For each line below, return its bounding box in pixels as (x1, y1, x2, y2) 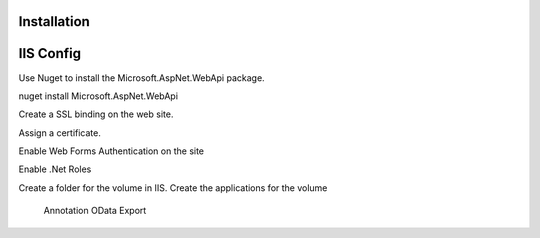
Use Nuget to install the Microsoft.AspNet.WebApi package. (18, 71, 265, 84)
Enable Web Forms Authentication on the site (18, 145, 205, 157)
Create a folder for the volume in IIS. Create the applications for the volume (18, 181, 328, 194)
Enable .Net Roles (18, 163, 92, 175)
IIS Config (18, 45, 82, 62)
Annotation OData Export (43, 205, 147, 217)
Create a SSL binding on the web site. (18, 108, 174, 120)
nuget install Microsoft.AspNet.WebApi (18, 90, 179, 102)
